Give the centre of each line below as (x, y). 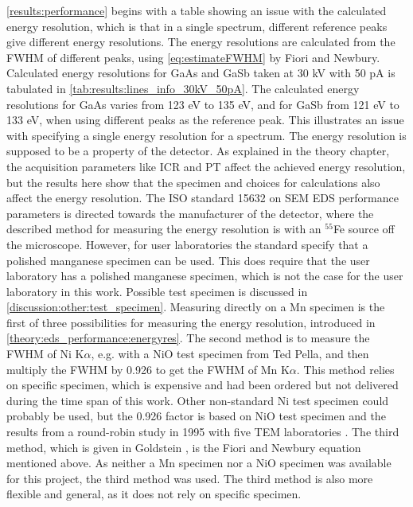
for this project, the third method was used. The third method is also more (190, 478)
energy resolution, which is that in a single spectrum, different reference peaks (197, 26)
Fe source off (364, 229)
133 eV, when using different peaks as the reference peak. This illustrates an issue (205, 120)
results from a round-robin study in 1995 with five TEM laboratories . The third (203, 432)
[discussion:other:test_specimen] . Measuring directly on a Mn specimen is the (196, 307)
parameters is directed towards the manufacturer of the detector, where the (190, 213)
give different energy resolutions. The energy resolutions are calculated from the (201, 42)
